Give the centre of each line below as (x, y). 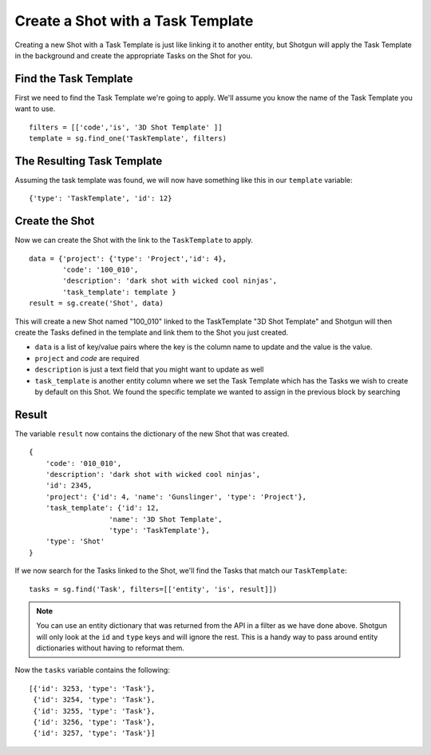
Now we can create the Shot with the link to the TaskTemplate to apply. (134, 240)
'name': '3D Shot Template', (166, 519)
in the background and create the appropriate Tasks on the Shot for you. (134, 55)
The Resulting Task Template (89, 161)
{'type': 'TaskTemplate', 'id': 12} (101, 199)
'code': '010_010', (83, 463)
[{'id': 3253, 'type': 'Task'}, (92, 688)
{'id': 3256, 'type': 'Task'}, (94, 722)
